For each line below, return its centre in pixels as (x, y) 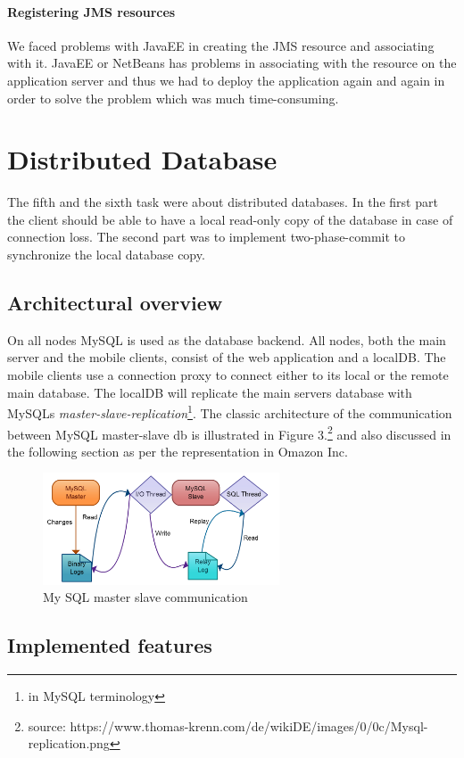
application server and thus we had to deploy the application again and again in (226, 80)
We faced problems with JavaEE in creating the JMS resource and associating (221, 45)
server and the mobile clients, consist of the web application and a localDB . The (227, 357)
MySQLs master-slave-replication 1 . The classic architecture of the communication (230, 412)
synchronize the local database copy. (106, 255)
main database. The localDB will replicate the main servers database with (210, 392)
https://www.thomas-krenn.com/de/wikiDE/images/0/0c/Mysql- (249, 725)
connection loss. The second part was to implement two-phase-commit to (207, 237)
